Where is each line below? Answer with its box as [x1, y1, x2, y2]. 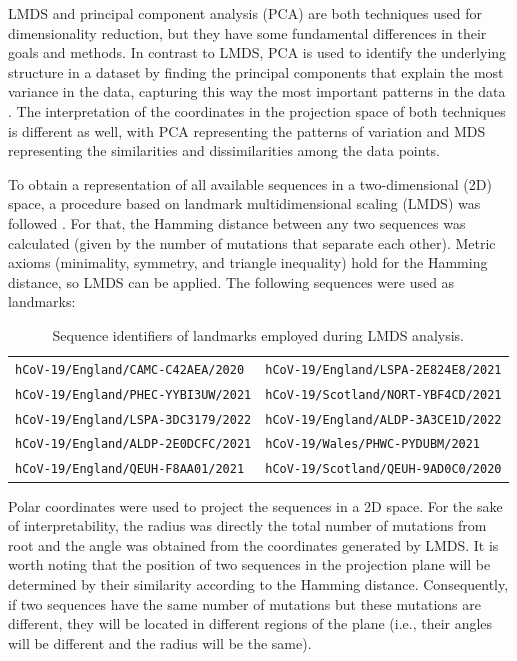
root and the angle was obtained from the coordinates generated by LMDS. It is [8, 534, 499, 555]
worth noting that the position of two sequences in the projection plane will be [8, 554, 491, 575]
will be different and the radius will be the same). [8, 632, 312, 653]
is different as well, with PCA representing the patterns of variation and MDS [8, 120, 486, 141]
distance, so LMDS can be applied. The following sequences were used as [8, 271, 455, 292]
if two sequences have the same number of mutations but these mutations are [8, 593, 481, 614]
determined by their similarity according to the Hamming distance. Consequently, [8, 573, 509, 594]
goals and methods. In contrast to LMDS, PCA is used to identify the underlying [8, 42, 507, 63]
